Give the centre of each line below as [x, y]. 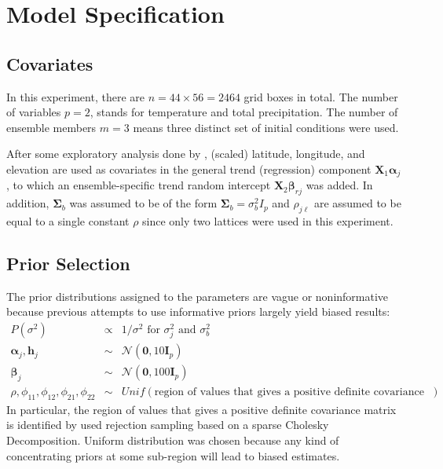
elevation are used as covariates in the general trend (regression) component [189, 169]
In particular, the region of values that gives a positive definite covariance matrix [201, 409]
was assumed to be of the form [143, 203]
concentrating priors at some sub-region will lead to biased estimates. [173, 455]
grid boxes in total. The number [321, 96]
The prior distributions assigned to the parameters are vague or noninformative [198, 296]
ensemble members [51, 127]
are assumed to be [357, 203]
